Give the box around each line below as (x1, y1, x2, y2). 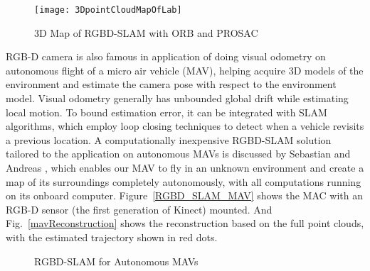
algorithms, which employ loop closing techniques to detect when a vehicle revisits (6, 118, 364, 133)
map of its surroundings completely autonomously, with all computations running (6, 174, 361, 189)
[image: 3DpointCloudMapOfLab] (34, 5, 182, 15)
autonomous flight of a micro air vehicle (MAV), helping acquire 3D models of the (6, 62, 364, 77)
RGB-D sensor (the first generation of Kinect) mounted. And (6, 201, 273, 216)
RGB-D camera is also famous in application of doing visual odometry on (6, 49, 326, 64)
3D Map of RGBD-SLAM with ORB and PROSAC (34, 25, 258, 40)
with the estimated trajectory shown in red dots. (6, 229, 218, 244)
